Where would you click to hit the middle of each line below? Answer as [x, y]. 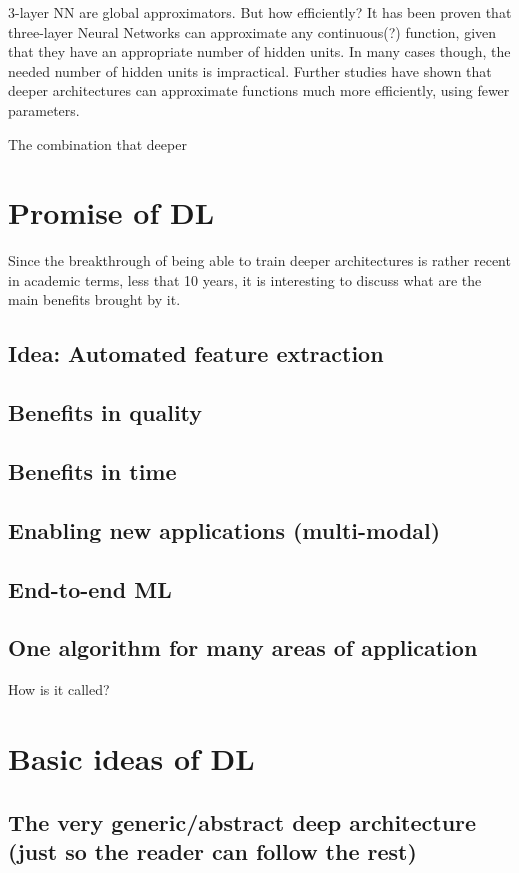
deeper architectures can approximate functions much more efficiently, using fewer [259, 90]
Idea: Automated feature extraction [196, 353]
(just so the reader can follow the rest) [212, 850]
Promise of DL [111, 212]
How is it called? [59, 689]
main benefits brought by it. [94, 299]
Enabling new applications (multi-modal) [224, 529]
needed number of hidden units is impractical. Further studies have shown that [250, 70]
